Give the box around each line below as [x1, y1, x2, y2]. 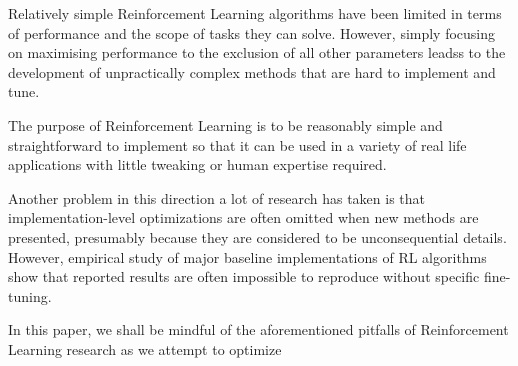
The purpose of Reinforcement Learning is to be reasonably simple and [8, 114, 443, 135]
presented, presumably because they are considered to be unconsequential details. [8, 226, 507, 247]
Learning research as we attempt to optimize [8, 338, 282, 359]
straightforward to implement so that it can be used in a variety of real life [8, 134, 467, 155]
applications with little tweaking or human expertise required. [8, 154, 387, 175]
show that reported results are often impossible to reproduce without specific [8, 266, 480, 287]
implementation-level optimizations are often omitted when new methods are [8, 207, 479, 228]
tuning [8, 285, 48, 306]
